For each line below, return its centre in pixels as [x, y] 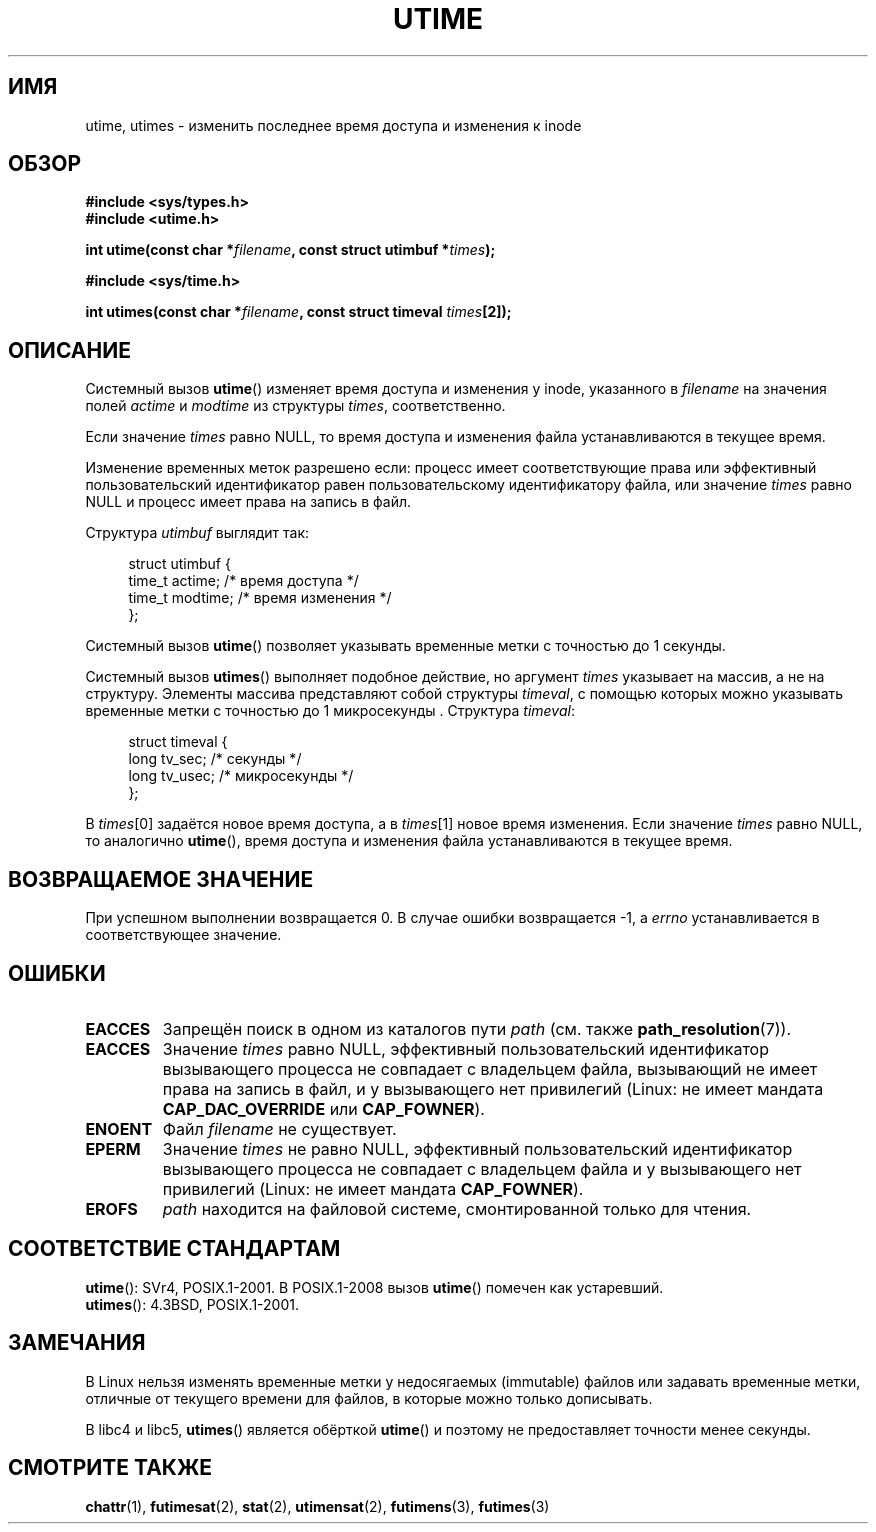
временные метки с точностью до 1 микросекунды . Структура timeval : [330, 711]
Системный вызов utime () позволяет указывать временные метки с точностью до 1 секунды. [405, 646]
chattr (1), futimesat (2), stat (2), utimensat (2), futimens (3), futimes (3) [317, 1506]
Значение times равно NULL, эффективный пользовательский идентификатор [465, 1048]
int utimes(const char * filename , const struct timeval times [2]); [298, 312]
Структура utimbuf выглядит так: [197, 533]
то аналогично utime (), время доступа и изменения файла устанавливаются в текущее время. [409, 841]
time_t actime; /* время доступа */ [243, 581]
